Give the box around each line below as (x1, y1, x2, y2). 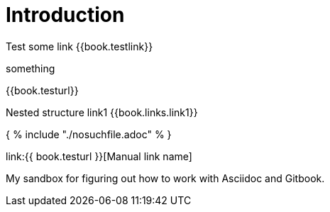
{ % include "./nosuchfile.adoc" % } (6, 128, 172, 140)
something (6, 62, 55, 74)
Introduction (6, 3, 125, 27)
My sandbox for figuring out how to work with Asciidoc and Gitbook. (6, 172, 325, 184)
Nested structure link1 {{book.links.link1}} (6, 106, 198, 118)
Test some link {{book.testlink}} (6, 40, 153, 52)
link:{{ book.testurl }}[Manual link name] (6, 150, 192, 162)
